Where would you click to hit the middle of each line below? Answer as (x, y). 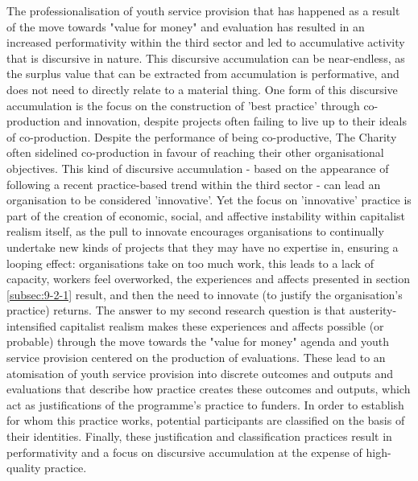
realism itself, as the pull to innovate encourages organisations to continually (195, 231)
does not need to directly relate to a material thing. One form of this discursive (202, 89)
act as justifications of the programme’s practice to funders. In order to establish (205, 404)
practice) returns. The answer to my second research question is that (176, 310)
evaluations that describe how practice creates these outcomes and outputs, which (209, 389)
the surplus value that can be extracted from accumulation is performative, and (203, 74)
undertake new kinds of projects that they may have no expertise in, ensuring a (203, 247)
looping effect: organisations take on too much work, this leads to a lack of (190, 263)
